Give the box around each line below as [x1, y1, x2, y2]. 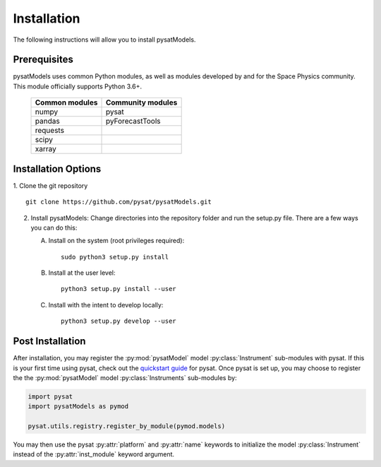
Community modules [105, 97, 178, 107]
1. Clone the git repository [13, 181, 88, 190]
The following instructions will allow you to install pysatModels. [13, 35, 196, 44]
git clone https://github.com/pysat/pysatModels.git [25, 198, 212, 206]
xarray [35, 144, 56, 154]
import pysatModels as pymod [28, 403, 129, 410]
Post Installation [13, 336, 86, 348]
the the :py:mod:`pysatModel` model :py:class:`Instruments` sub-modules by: [13, 373, 237, 382]
